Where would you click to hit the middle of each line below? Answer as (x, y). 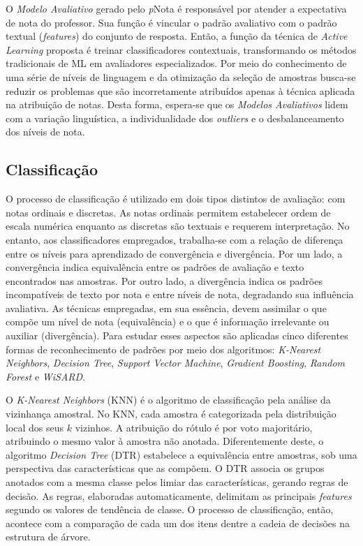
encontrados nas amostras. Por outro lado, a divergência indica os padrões (164, 280)
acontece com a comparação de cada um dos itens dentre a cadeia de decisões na (178, 523)
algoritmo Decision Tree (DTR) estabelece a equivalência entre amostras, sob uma (181, 454)
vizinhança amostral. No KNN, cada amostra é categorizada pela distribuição (171, 414)
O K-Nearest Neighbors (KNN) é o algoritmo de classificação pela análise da (168, 400)
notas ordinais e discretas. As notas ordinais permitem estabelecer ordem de (168, 212)
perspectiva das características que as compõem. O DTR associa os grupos (165, 468)
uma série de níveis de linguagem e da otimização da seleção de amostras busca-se (181, 76)
